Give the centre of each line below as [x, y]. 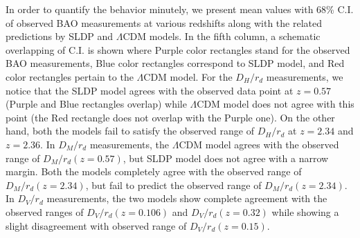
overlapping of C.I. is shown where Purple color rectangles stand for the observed [178, 49]
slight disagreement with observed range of [96, 225]
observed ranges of [45, 211]
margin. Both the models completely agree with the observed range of [154, 171]
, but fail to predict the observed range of [173, 185]
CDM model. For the [188, 76]
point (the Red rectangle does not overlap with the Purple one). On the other [170, 117]
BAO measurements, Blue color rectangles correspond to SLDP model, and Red [175, 63]
